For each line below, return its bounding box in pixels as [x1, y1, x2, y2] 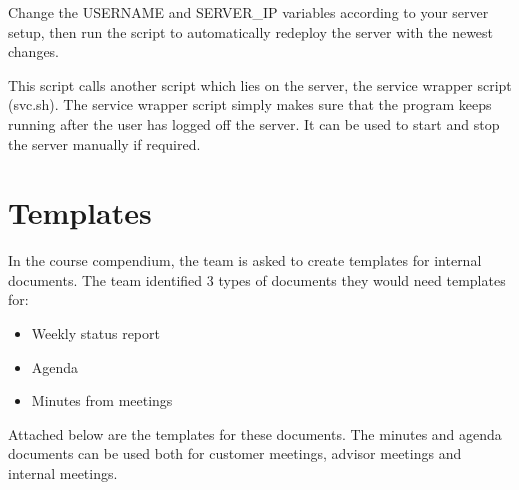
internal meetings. [8, 463, 118, 484]
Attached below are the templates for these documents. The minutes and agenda [8, 423, 502, 444]
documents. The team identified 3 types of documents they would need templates [8, 269, 506, 290]
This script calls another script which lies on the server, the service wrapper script [8, 74, 512, 95]
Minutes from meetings [31, 390, 173, 411]
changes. [8, 41, 60, 62]
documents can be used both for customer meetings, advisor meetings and [8, 443, 462, 464]
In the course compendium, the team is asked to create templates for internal [8, 250, 482, 271]
